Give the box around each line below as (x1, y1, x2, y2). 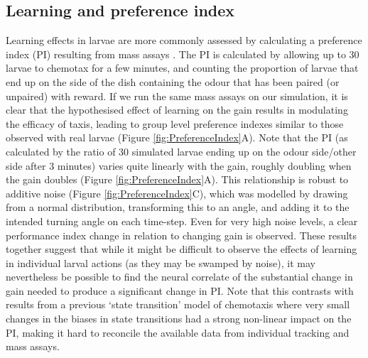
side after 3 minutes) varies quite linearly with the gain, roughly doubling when (6, 158, 352, 173)
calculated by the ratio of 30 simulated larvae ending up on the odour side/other (6, 143, 357, 158)
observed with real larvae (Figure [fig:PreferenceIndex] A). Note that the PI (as (6, 130, 348, 145)
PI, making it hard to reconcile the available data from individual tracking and (6, 325, 350, 340)
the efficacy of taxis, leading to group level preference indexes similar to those (6, 116, 344, 131)
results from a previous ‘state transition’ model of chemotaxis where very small (6, 297, 350, 312)
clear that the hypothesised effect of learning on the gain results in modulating (6, 102, 348, 117)
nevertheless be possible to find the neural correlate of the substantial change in (6, 269, 353, 284)
